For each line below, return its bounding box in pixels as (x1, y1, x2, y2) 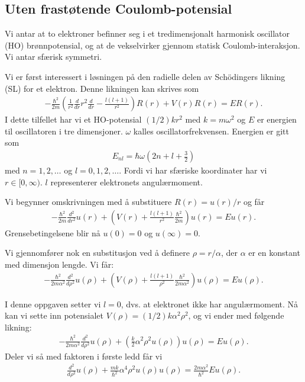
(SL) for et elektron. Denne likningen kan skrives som (5, 82, 199, 94)
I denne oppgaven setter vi (5, 297, 101, 310)
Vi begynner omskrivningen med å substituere (5, 195, 172, 208)
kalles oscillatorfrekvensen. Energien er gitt (133, 124, 289, 137)
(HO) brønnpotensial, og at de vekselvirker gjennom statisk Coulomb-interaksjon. (5, 38, 300, 51)
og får (243, 195, 265, 208)
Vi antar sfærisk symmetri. (5, 50, 102, 63)
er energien (257, 113, 297, 126)
